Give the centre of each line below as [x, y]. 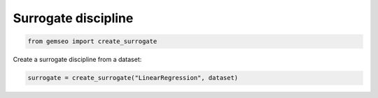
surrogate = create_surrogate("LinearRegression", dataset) [133, 78]
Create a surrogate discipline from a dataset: [77, 60]
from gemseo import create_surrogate [92, 41]
